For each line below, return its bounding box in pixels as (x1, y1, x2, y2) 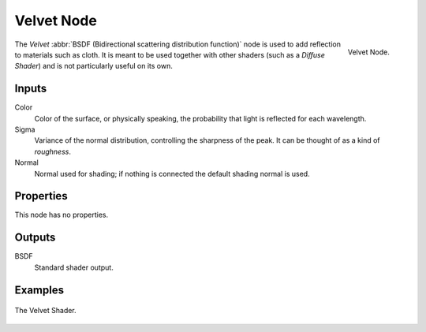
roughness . (34, 147, 71, 156)
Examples (14, 283, 65, 297)
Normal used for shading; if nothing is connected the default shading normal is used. (34, 169, 311, 178)
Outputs (14, 231, 56, 244)
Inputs (14, 82, 47, 95)
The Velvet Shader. (14, 306, 77, 315)
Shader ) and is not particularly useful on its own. (14, 62, 173, 71)
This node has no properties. (14, 210, 109, 220)
